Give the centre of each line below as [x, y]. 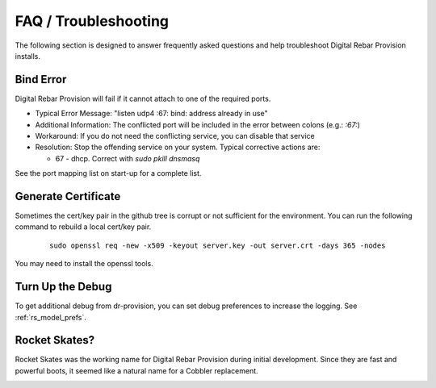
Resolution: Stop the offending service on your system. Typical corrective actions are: [178, 147]
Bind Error [41, 79]
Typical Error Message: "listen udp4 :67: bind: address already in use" [151, 114]
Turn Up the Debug [63, 287]
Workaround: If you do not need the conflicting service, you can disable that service [175, 136]
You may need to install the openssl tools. [84, 264]
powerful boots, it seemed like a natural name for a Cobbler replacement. [136, 370]
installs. [27, 56]
